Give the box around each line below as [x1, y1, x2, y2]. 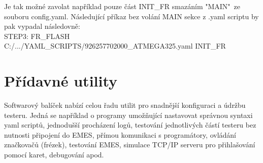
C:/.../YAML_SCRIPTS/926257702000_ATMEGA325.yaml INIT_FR [4, 40, 226, 51]
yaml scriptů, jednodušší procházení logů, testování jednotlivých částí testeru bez [4, 119, 256, 130]
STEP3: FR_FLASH [4, 30, 70, 41]
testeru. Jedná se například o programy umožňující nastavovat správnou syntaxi [4, 109, 253, 120]
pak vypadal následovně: [4, 21, 80, 31]
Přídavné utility [4, 70, 118, 91]
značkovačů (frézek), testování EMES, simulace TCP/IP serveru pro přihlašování [4, 139, 255, 150]
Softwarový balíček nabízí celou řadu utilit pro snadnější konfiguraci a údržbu [4, 100, 246, 110]
